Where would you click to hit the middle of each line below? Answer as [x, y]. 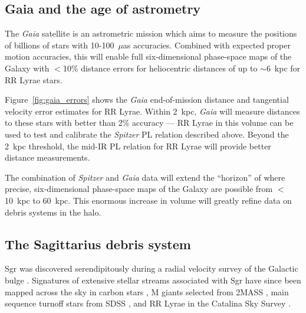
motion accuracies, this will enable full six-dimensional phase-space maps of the [148, 56]
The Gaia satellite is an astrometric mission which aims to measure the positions [151, 33]
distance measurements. [47, 157]
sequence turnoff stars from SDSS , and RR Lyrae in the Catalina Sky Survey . [148, 303]
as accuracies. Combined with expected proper [207, 45]
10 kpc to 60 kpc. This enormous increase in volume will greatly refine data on [148, 200]
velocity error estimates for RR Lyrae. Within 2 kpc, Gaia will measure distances [152, 111]
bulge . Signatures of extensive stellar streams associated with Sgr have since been [153, 280]
